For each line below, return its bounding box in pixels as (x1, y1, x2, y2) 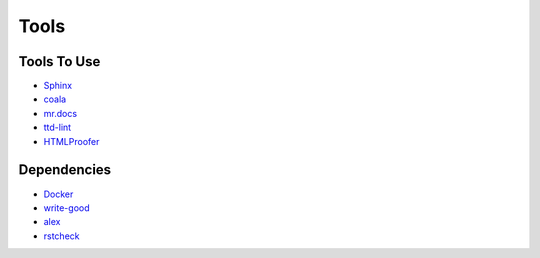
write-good (43, 201, 90, 214)
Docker (43, 188, 74, 200)
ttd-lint (43, 121, 72, 134)
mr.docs (43, 107, 78, 119)
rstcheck (43, 230, 80, 242)
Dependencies (18, 161, 112, 179)
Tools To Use (18, 53, 101, 70)
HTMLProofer (43, 135, 100, 147)
